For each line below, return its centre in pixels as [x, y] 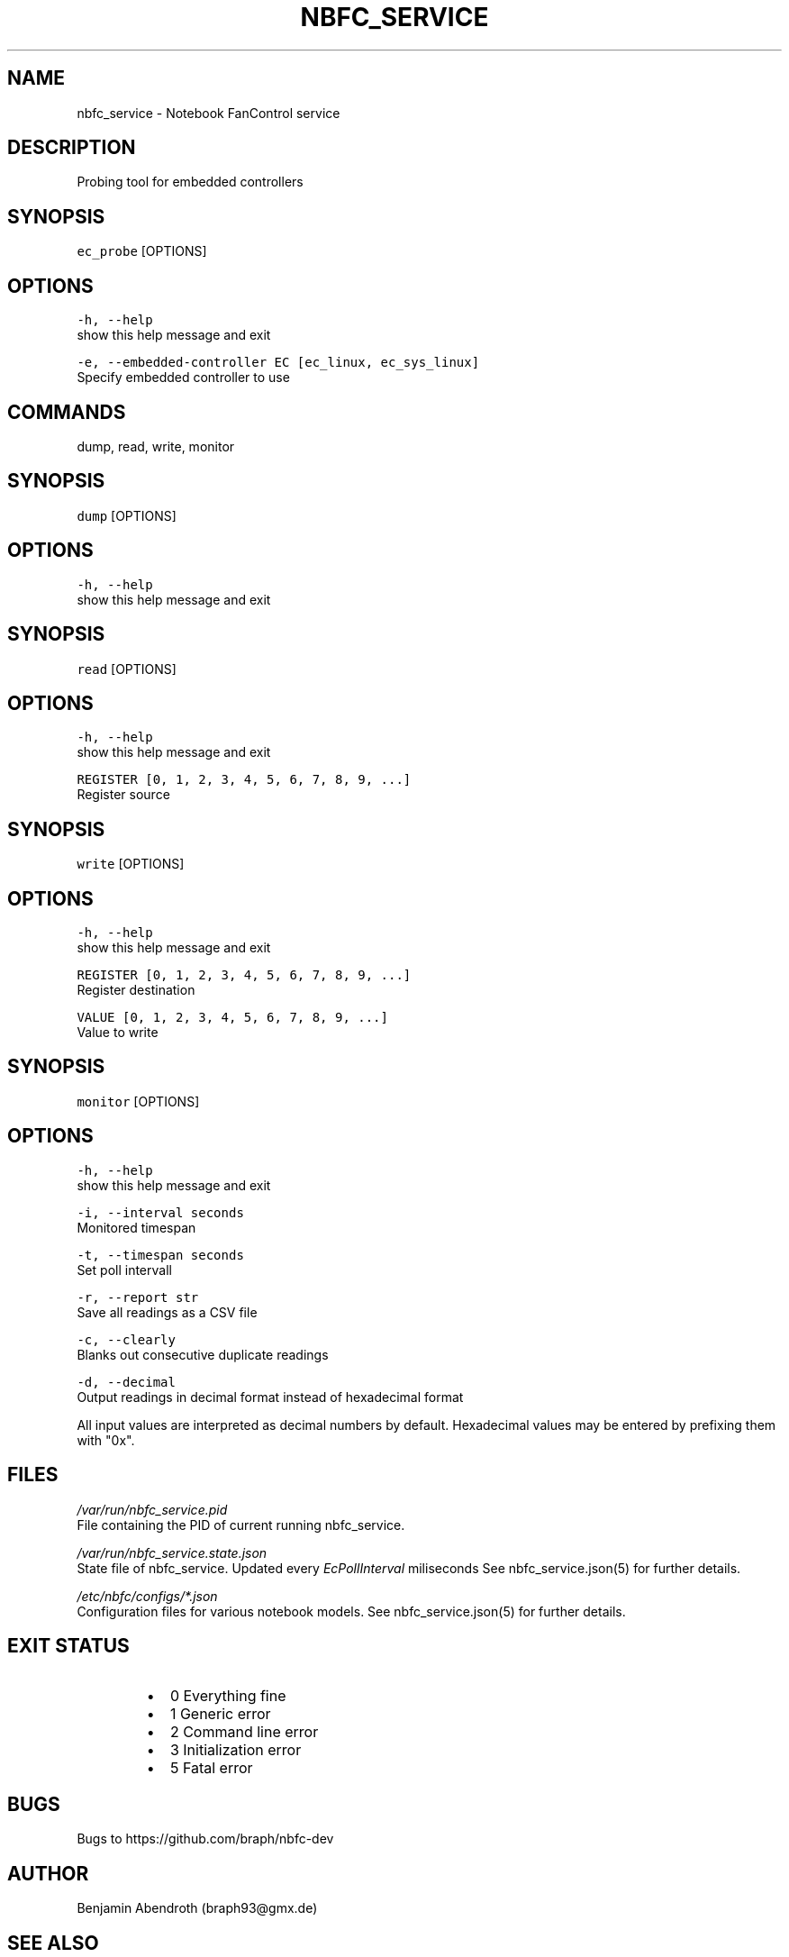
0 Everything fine [228, 1696]
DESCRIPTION [72, 148]
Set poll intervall [124, 1270]
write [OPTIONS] [131, 864]
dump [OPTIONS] [127, 515]
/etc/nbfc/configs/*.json [147, 1596]
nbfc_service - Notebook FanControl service [209, 113]
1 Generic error [220, 1714]
